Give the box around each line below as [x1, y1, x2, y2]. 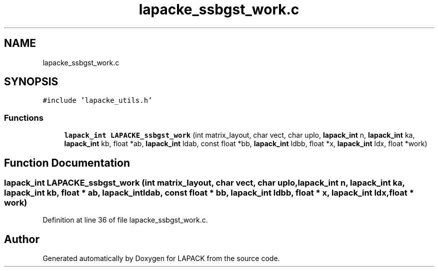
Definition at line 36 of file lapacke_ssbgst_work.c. [42, 216, 208, 225]
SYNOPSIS [4, 75, 58, 88]
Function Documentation [4, 156, 130, 169]
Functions [4, 112, 43, 123]
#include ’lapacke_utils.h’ [42, 96, 152, 105]
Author [4, 233, 39, 246]
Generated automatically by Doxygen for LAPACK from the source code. [42, 254, 280, 263]
